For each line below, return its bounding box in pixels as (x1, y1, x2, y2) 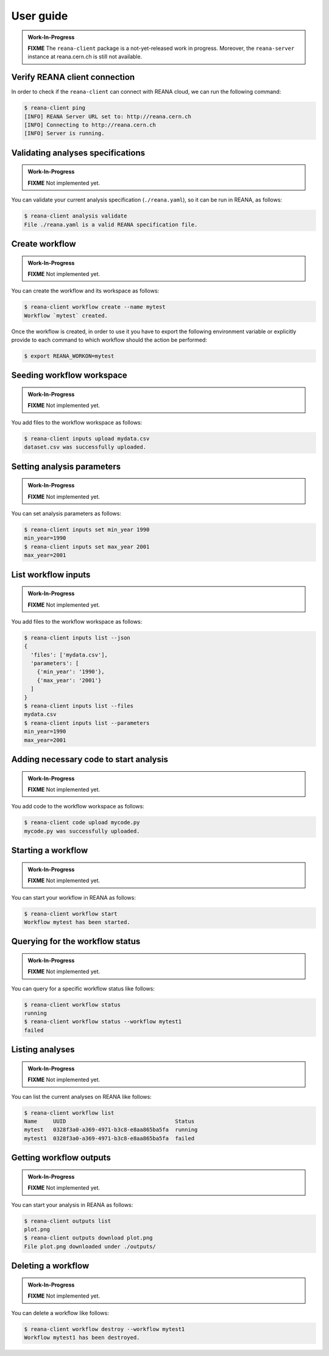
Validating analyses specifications (11, 147, 146, 158)
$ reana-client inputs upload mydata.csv (24, 435, 150, 442)
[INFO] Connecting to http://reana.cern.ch (24, 122, 157, 128)
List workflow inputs (11, 570, 91, 580)
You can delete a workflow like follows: (11, 1309, 109, 1316)
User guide (11, 9, 68, 23)
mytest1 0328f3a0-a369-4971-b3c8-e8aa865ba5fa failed (24, 1135, 195, 1142)
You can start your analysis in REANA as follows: (11, 1201, 133, 1209)
